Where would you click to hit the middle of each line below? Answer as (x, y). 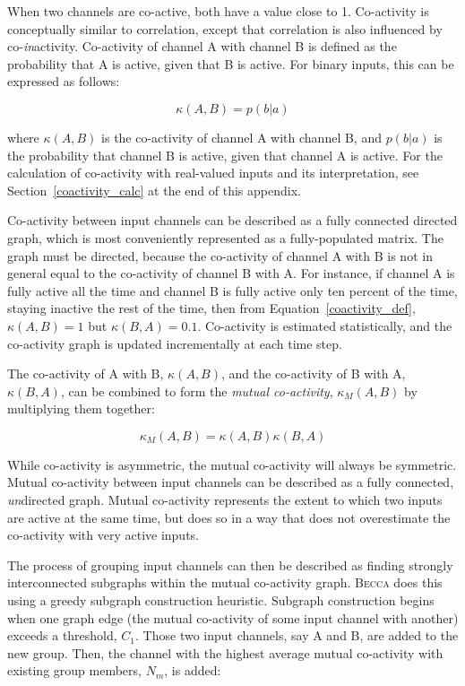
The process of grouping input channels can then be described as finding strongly (230, 564)
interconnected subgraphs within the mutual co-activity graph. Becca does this (225, 582)
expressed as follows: (64, 81)
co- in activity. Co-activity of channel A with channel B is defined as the (202, 46)
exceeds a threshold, (62, 635)
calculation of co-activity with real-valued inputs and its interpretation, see (213, 173)
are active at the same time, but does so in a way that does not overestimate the (229, 517)
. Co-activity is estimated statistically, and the (325, 325)
